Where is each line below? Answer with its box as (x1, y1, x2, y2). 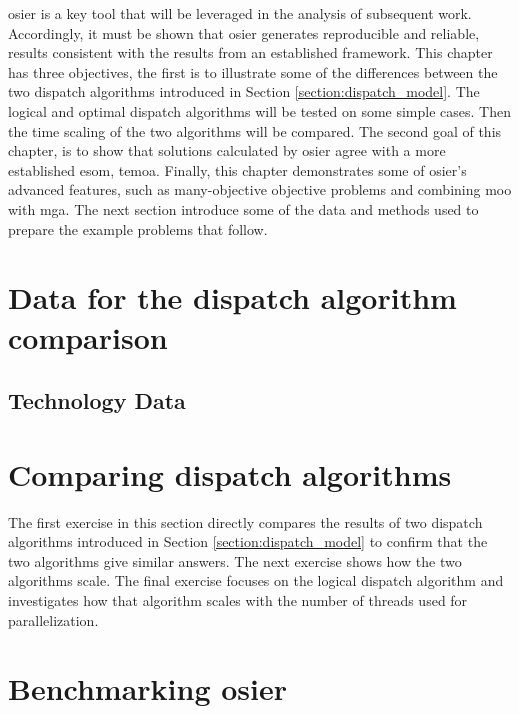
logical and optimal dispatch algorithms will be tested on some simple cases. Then (8, 100, 511, 121)
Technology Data (8, 385, 186, 416)
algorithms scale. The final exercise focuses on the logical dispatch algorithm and (8, 570, 504, 591)
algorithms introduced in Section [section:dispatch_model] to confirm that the (8, 531, 488, 552)
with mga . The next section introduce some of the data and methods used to (8, 198, 479, 219)
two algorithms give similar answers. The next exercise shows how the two (8, 550, 462, 571)
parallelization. (8, 609, 99, 630)
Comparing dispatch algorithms (8, 453, 452, 494)
